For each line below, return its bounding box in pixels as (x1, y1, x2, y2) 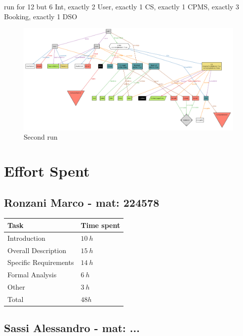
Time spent (81, 220, 121, 230)
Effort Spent (4, 160, 90, 181)
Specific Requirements (7, 257, 74, 267)
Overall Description (7, 245, 66, 255)
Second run (24, 132, 58, 142)
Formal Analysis (7, 269, 57, 280)
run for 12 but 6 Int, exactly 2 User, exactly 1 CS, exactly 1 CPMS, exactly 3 (4, 1, 239, 11)
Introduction (7, 232, 45, 243)
